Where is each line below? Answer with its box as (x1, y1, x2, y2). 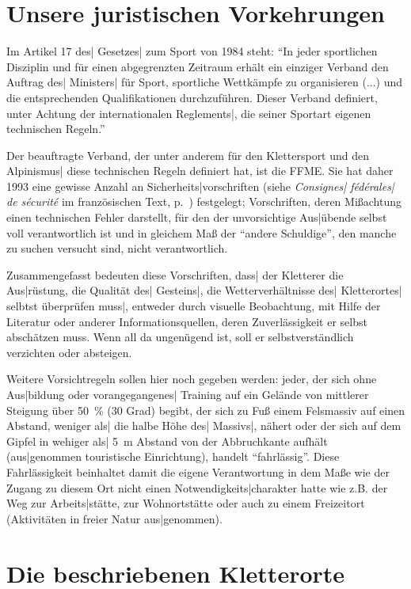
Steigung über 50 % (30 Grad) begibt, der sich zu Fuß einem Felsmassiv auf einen (6, 401, 405, 418)
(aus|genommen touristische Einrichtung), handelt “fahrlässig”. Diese (6, 448, 340, 465)
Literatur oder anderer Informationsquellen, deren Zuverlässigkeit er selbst (6, 313, 367, 329)
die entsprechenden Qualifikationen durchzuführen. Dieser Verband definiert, (6, 89, 378, 105)
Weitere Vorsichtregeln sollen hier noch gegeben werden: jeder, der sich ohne (6, 370, 377, 387)
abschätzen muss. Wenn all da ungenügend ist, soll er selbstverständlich (6, 329, 354, 345)
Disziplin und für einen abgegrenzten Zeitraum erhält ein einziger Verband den (6, 58, 389, 74)
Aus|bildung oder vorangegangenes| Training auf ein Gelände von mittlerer (6, 386, 369, 402)
